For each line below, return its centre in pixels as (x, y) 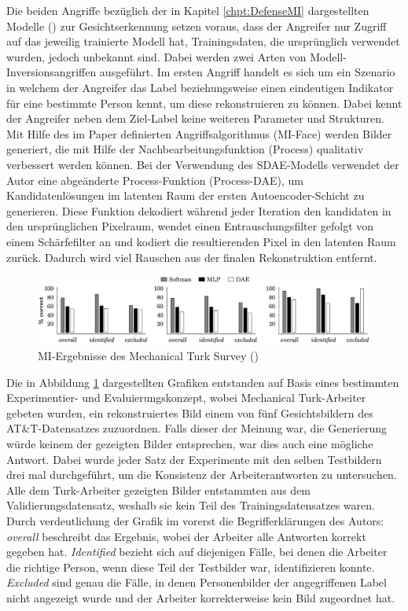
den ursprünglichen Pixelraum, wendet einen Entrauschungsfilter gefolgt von (190, 226)
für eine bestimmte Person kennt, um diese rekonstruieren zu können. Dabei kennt (204, 103)
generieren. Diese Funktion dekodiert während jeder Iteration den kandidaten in (199, 210)
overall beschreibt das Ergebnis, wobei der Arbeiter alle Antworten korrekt (186, 536)
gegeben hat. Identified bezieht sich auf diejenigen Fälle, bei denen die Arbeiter (197, 552)
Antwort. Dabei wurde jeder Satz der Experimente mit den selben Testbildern (194, 459)
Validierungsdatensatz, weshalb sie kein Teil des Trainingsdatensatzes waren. (191, 505)
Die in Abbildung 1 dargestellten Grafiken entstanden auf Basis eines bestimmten (203, 382)
